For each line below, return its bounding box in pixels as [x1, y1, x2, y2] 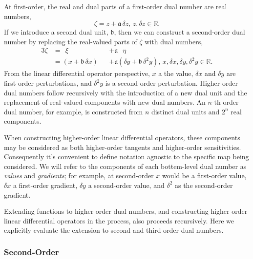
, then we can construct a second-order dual [114, 27, 245, 37]
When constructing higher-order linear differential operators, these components [4, 132, 240, 142]
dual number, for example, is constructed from [4, 106, 143, 116]
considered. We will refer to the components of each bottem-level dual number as [4, 161, 247, 171]
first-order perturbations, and [4, 78, 92, 88]
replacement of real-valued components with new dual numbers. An [4, 97, 206, 107]
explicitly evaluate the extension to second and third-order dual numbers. [4, 225, 224, 235]
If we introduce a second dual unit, [4, 27, 108, 37]
